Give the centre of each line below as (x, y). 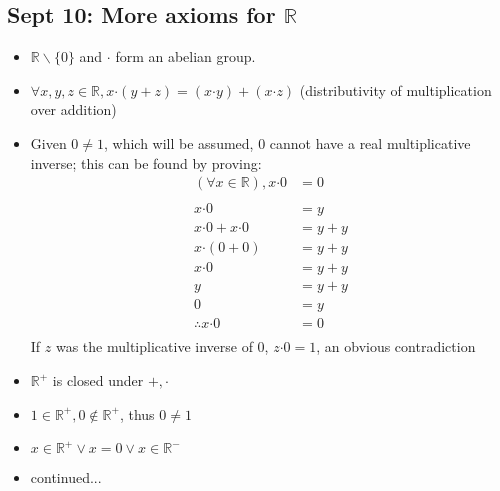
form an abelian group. (185, 56)
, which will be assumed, (179, 142)
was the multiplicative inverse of (154, 346)
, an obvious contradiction (396, 346)
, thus (137, 413)
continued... (66, 477)
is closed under (98, 380)
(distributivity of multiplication (395, 89)
